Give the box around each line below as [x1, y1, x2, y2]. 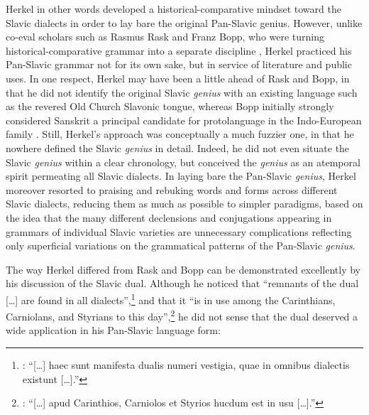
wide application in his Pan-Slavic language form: [6, 323, 221, 338]
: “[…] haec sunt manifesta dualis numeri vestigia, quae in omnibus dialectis [22, 357, 350, 372]
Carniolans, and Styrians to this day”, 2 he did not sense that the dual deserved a [6, 307, 358, 323]
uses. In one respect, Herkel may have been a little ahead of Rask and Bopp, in [6, 70, 350, 85]
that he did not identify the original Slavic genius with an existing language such [6, 85, 358, 99]
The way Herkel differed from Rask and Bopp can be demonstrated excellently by [6, 262, 360, 276]
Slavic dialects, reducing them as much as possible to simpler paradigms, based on [6, 196, 363, 211]
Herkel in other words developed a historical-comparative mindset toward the [6, 1, 341, 16]
